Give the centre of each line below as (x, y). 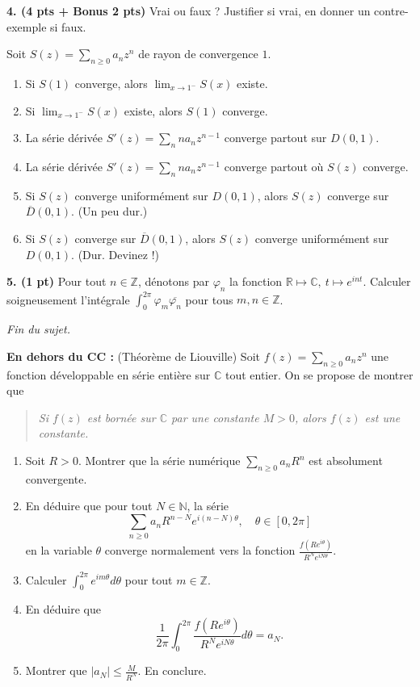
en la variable (59, 550)
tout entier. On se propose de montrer (319, 374)
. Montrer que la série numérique (159, 460)
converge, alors (111, 83)
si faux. (68, 26)
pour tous (209, 299)
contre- (391, 10)
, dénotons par (173, 281)
